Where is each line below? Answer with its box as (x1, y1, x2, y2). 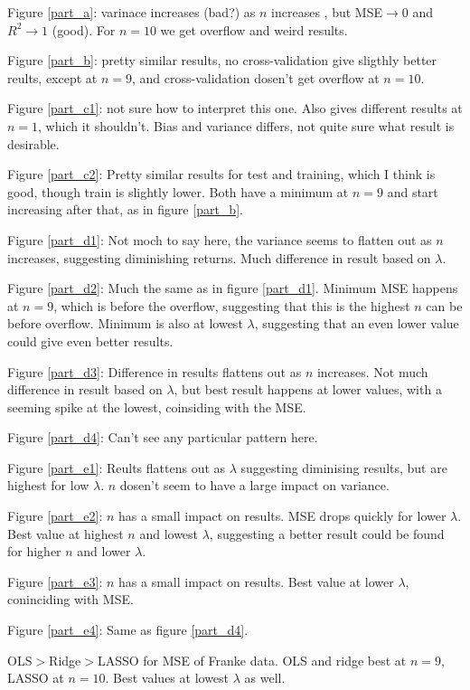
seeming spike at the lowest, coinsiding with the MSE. (7, 397, 306, 416)
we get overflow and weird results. (160, 20, 348, 39)
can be (426, 296, 463, 315)
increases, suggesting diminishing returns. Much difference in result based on (7, 248, 431, 267)
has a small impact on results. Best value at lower (118, 572, 394, 591)
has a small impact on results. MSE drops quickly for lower (118, 506, 446, 525)
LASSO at (7, 668, 64, 687)
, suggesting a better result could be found (209, 524, 445, 543)
